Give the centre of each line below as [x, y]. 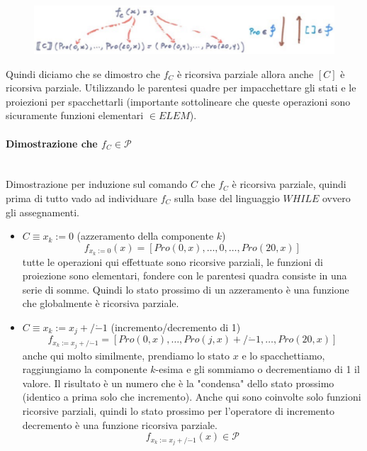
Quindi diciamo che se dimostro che [83, 73]
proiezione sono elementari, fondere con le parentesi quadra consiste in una [185, 275]
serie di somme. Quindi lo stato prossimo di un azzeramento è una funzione [186, 289]
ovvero [336, 197]
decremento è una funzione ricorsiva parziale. [120, 424]
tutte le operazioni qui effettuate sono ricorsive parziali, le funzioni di [173, 261]
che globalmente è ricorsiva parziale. [101, 303]
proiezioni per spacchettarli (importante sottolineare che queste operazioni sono [178, 101]
